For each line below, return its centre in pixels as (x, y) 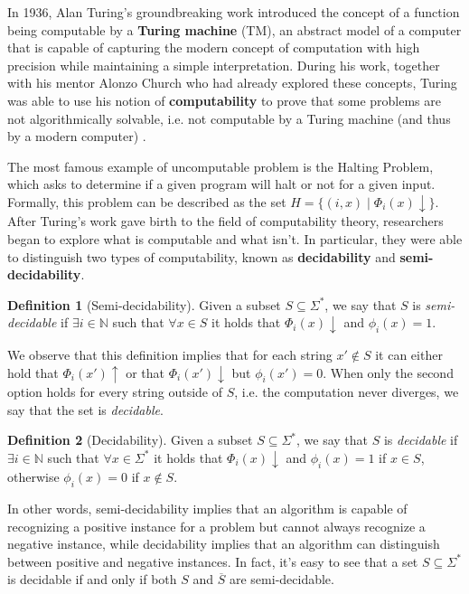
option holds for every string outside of (115, 391)
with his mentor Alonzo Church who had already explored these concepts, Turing (232, 83)
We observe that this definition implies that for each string (170, 354)
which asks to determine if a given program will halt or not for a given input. (221, 184)
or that (145, 372)
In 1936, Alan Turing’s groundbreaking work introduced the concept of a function (234, 12)
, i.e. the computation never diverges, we (347, 391)
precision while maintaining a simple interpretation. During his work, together (224, 65)
